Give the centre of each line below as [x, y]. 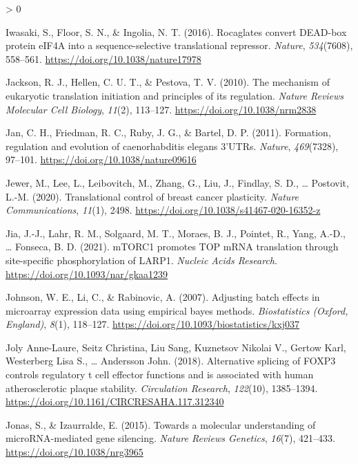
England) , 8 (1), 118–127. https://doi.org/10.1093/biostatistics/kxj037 [153, 324]
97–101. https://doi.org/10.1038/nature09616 [101, 159]
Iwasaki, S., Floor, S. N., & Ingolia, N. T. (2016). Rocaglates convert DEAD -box [176, 31]
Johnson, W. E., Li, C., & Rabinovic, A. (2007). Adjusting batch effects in [163, 297]
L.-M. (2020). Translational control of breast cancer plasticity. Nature [152, 196]
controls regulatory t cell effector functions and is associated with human [160, 374]
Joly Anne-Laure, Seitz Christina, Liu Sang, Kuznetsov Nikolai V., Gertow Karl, [176, 347]
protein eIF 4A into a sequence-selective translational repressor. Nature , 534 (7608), [179, 45]
